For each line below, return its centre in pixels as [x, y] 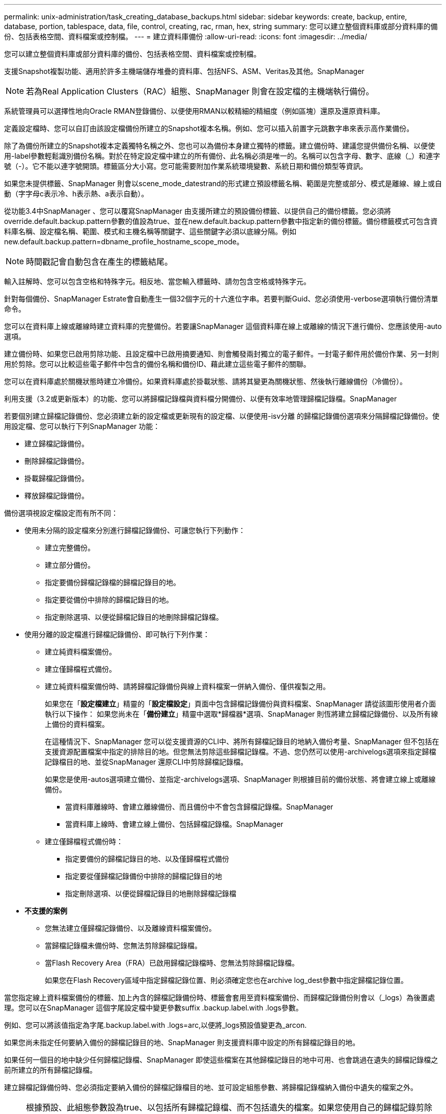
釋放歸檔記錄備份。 [57, 496]
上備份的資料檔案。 [77, 724]
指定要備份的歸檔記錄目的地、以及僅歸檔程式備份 [147, 859]
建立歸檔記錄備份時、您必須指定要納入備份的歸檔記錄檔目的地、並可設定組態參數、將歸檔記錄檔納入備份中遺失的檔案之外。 [211, 1087]
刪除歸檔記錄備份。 [57, 461]
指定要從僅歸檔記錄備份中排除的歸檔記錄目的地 [144, 876]
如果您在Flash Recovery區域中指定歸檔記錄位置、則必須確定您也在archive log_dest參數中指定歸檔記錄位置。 [227, 980]
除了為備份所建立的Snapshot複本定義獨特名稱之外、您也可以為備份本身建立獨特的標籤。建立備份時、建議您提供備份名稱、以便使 [220, 146]
